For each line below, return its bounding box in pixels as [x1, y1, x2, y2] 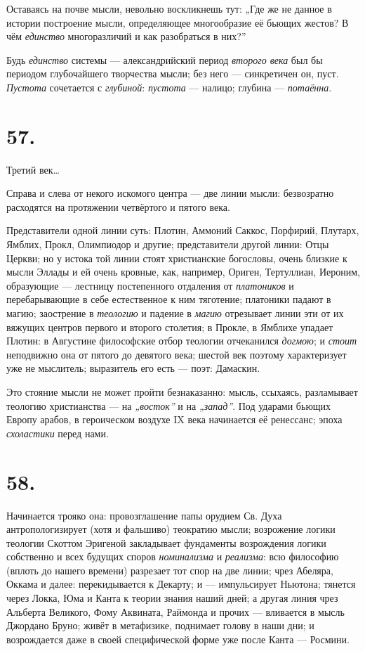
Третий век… [6, 162, 60, 176]
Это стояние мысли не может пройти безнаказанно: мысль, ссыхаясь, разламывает [6, 385, 358, 399]
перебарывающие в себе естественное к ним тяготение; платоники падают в [6, 292, 331, 307]
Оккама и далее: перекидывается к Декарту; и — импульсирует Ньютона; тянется [6, 576, 356, 591]
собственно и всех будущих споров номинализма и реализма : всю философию [6, 549, 339, 564]
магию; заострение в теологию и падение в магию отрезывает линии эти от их [6, 306, 344, 321]
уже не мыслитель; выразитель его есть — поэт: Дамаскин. [6, 361, 260, 375]
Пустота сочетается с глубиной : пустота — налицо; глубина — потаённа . [6, 79, 332, 94]
